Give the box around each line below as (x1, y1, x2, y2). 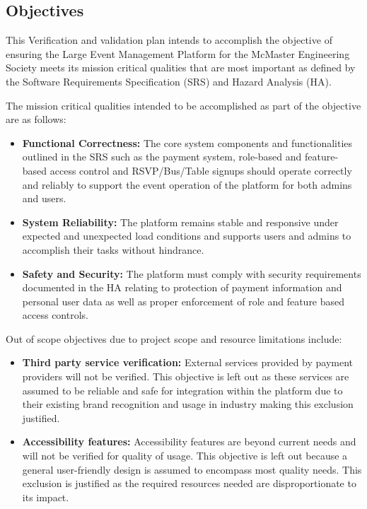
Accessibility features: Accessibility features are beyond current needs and (22, 434, 356, 449)
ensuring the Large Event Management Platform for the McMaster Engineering (6, 46, 350, 61)
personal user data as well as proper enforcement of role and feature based (22, 293, 345, 308)
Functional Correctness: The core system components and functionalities (22, 135, 353, 150)
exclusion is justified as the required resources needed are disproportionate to (22, 476, 356, 491)
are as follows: (6, 112, 66, 127)
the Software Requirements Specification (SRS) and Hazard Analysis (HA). (6, 74, 332, 88)
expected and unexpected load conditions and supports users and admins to (22, 228, 351, 243)
